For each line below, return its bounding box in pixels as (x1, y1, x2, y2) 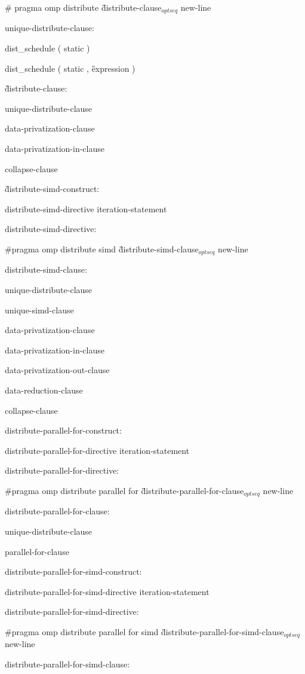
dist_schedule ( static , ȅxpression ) (5, 62, 135, 74)
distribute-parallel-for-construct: (5, 424, 122, 437)
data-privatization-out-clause (5, 364, 110, 376)
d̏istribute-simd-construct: (5, 182, 100, 195)
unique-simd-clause (5, 303, 74, 316)
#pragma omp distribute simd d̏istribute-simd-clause (5, 242, 199, 255)
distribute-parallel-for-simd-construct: (5, 565, 142, 578)
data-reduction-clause (5, 384, 83, 396)
